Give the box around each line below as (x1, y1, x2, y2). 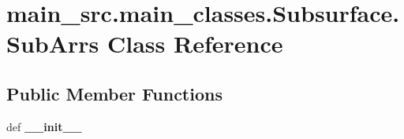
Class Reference (107, 27, 283, 60)
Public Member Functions (6, 81, 223, 105)
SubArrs (6, 27, 99, 60)
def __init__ (6, 118, 82, 134)
